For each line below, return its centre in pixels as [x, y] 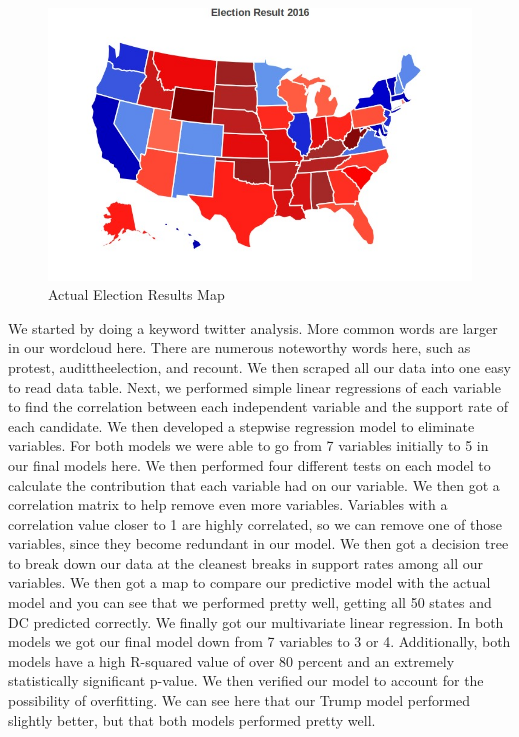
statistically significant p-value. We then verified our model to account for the [246, 680]
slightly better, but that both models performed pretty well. [192, 719]
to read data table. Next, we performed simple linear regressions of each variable [254, 386]
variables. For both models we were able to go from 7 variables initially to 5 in [248, 445]
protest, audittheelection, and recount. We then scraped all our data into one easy [259, 366]
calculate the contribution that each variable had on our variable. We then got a [254, 484]
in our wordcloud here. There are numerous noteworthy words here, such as [239, 347]
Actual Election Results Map [136, 294]
